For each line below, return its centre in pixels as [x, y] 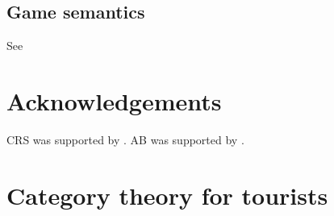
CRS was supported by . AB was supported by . [125, 139]
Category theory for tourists [167, 195]
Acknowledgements [114, 100]
